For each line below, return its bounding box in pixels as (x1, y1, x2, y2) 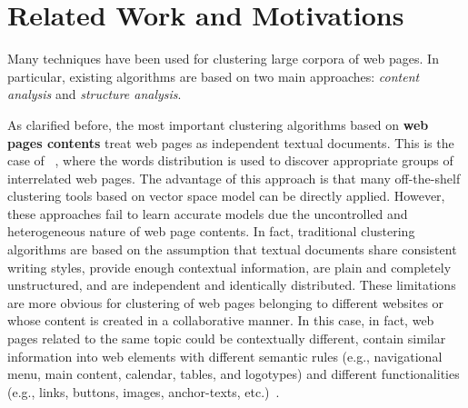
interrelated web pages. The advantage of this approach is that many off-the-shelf (7, 168, 461, 187)
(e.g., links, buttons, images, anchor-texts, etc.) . (7, 382, 280, 401)
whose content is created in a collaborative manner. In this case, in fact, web (7, 311, 434, 330)
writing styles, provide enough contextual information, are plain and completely (7, 257, 452, 276)
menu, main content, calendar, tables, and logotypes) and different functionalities (7, 364, 460, 383)
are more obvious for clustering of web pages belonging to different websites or (7, 293, 444, 312)
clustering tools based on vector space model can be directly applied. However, (7, 186, 445, 205)
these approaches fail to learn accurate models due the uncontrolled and (7, 204, 408, 223)
